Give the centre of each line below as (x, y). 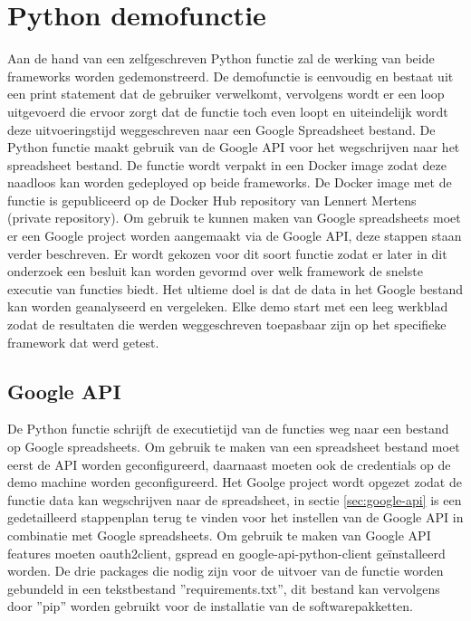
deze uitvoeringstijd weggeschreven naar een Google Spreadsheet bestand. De (221, 129)
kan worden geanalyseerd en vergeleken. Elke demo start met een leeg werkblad (228, 306)
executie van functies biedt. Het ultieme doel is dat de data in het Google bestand (235, 288)
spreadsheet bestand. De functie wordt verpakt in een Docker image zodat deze (227, 164)
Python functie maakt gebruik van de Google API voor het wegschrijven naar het (234, 147)
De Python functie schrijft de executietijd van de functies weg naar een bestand (228, 429)
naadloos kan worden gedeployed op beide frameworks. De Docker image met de (230, 182)
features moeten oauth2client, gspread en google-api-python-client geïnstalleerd (226, 553)
